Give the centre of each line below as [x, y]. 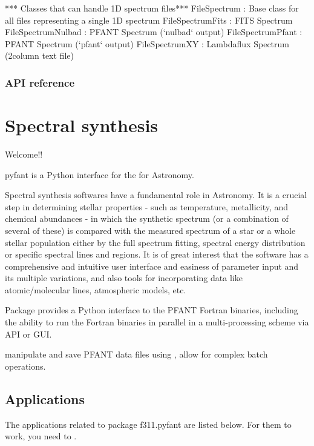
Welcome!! [24, 154]
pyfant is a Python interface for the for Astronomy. [100, 174]
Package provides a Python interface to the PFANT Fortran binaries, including [152, 310]
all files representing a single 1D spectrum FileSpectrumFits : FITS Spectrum [149, 20]
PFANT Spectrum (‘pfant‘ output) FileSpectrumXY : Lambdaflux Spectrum [147, 43]
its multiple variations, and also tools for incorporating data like [124, 278]
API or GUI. [28, 334]
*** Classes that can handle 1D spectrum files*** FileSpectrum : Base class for [152, 8]
